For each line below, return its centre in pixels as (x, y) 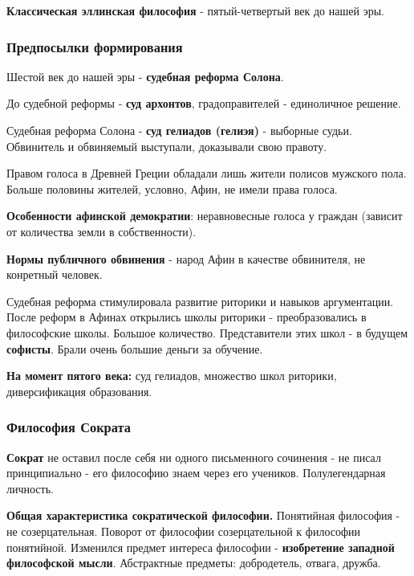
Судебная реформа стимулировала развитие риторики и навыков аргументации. (200, 301)
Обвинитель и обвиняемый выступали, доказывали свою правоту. (167, 146)
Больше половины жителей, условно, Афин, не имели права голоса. (172, 188)
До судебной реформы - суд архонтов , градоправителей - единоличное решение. (204, 103)
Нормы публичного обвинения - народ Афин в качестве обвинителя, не (186, 258)
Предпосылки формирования (95, 46)
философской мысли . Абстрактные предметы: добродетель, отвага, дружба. (194, 563)
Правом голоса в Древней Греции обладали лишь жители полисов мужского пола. (207, 173)
